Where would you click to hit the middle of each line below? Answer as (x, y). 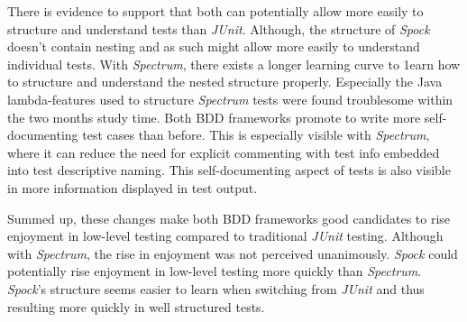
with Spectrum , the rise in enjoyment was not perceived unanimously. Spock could (233, 253)
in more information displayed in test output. (133, 187)
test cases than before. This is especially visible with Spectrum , (256, 135)
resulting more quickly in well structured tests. (136, 306)
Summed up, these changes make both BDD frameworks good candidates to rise (229, 218)
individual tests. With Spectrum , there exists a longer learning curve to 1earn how (234, 64)
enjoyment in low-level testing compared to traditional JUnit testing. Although (225, 236)
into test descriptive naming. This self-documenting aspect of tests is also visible (229, 170)
